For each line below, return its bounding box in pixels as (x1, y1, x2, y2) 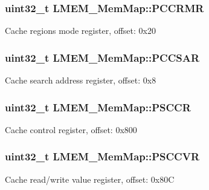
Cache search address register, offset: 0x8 (5, 74, 156, 87)
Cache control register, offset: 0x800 (5, 123, 137, 136)
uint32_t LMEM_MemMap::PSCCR (5, 99, 191, 114)
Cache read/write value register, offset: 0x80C (5, 172, 175, 185)
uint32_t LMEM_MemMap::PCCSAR (5, 50, 200, 65)
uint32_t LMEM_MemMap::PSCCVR (5, 149, 200, 164)
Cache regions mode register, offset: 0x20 (5, 24, 156, 37)
